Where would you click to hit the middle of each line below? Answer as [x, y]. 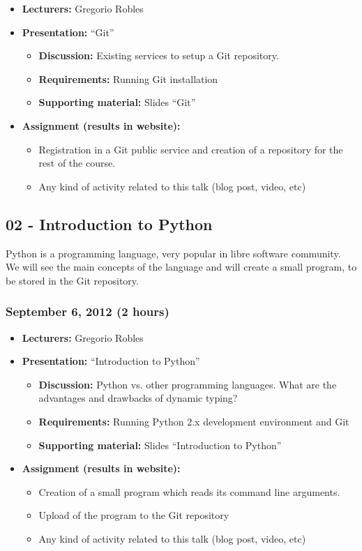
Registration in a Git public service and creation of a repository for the [191, 149]
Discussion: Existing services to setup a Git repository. [159, 55]
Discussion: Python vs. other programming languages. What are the [188, 384]
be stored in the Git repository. [72, 280]
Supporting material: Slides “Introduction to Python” [160, 445]
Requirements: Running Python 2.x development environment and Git [194, 421]
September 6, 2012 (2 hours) [88, 311]
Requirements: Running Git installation [128, 78]
